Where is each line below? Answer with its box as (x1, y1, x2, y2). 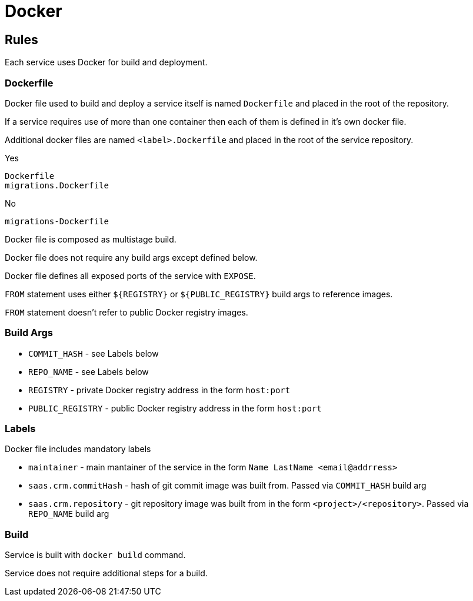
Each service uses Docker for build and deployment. (5, 57, 208, 68)
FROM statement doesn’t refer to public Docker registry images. (5, 307, 248, 317)
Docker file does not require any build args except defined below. (5, 252, 258, 263)
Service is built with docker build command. (5, 550, 186, 560)
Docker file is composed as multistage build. (5, 234, 176, 244)
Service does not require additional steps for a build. (5, 568, 208, 579)
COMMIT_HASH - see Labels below (28, 348, 159, 358)
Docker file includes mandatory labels (5, 444, 151, 454)
